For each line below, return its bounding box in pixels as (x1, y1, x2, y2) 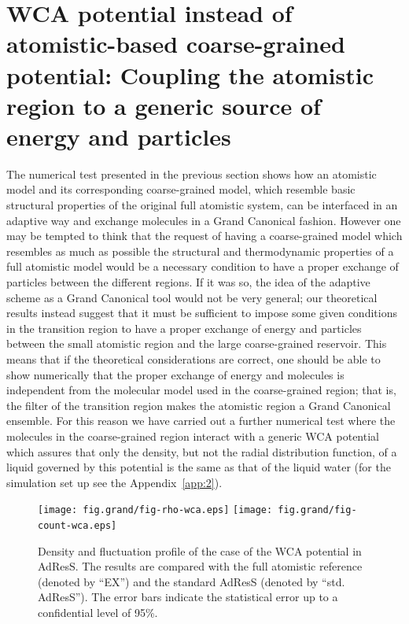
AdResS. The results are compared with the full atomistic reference (38, 558, 363, 574)
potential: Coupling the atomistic (6, 58, 374, 90)
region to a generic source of (6, 89, 321, 121)
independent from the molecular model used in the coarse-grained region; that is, (6, 382, 396, 398)
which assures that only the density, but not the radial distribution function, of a (6, 443, 397, 460)
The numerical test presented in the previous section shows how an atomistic (6, 165, 377, 182)
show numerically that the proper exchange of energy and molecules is (6, 366, 345, 382)
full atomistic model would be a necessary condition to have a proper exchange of (6, 258, 399, 275)
